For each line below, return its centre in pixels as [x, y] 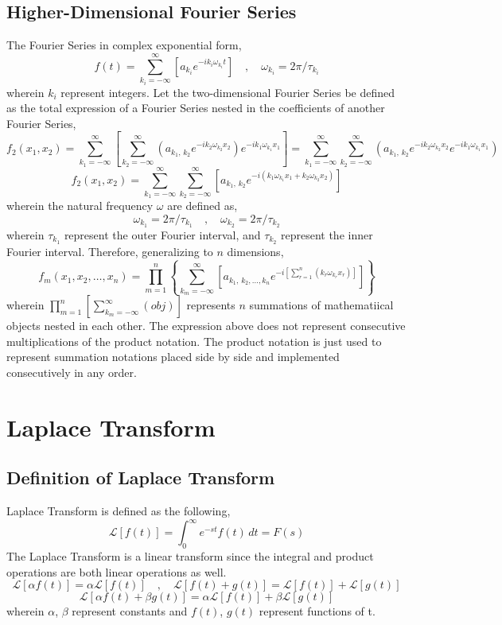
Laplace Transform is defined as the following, [119, 511]
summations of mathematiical [321, 305]
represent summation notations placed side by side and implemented [173, 357]
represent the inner [327, 234]
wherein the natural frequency [80, 206]
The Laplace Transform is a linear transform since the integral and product [190, 556]
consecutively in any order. [72, 372]
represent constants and [130, 611]
